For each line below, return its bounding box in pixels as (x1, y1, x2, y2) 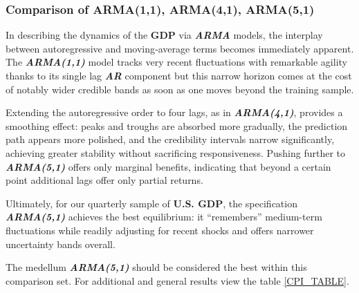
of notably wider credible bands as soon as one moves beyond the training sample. (6, 82, 354, 96)
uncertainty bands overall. (6, 236, 116, 251)
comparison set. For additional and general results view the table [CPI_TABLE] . (6, 273, 349, 287)
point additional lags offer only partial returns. (6, 173, 203, 187)
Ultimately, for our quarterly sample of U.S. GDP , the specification (6, 196, 297, 210)
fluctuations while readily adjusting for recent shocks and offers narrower (6, 223, 314, 237)
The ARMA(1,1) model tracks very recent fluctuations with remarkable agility (6, 55, 347, 69)
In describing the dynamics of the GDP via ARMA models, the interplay (6, 28, 323, 42)
